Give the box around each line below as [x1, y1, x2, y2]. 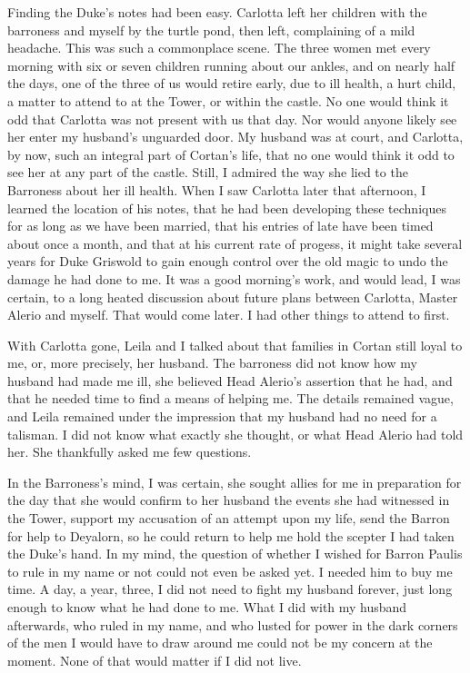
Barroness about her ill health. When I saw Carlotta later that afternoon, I [7, 180, 426, 199]
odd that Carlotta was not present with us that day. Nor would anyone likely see [7, 109, 457, 128]
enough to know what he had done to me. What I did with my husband [7, 598, 407, 616]
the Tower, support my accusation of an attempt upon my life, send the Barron [7, 509, 450, 528]
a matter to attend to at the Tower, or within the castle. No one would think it [7, 91, 449, 110]
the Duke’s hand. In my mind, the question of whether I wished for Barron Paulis [7, 544, 463, 563]
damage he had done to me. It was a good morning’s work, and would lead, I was [7, 269, 461, 288]
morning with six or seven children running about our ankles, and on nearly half [7, 55, 455, 74]
